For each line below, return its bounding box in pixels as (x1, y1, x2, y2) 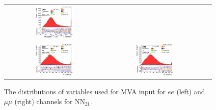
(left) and (176, 86, 205, 97)
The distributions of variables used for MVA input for (4, 86, 166, 97)
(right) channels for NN (14, 96, 85, 106)
